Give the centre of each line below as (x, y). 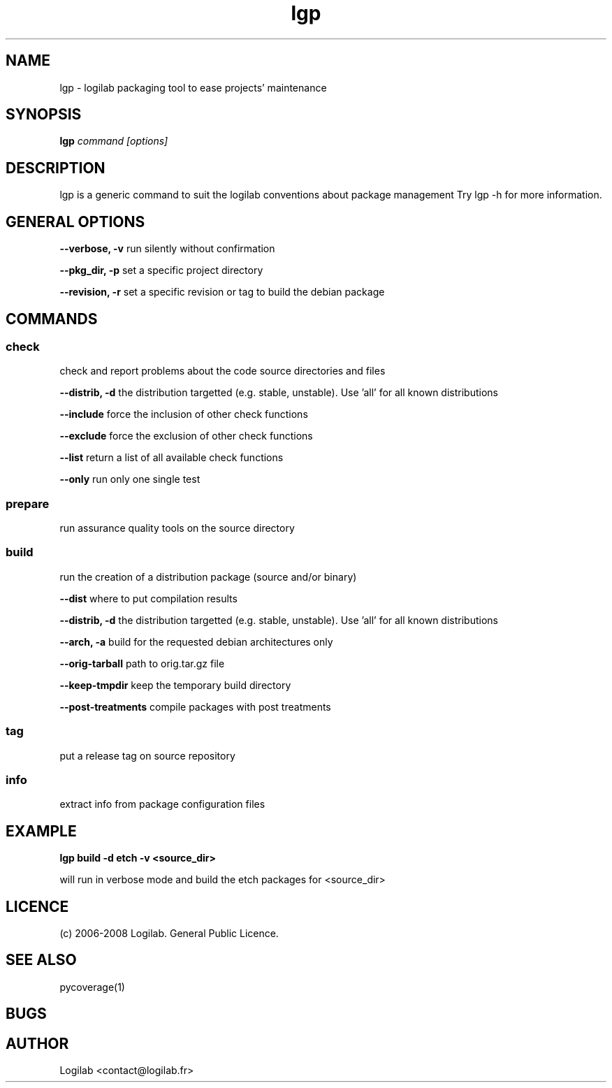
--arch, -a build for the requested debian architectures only (196, 641)
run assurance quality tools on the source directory (177, 528)
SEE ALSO (41, 960)
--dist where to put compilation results (148, 598)
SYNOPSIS (44, 115)
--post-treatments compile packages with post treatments (195, 706)
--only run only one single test (130, 479)
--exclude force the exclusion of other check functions (186, 436)
